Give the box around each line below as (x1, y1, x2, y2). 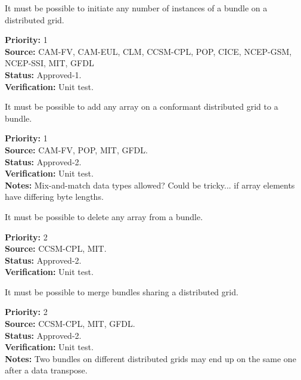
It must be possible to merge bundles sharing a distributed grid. (5, 285, 238, 298)
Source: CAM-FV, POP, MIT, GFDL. (5, 143, 148, 156)
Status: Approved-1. (5, 68, 82, 81)
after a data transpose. (5, 364, 88, 376)
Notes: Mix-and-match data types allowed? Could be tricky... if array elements (5, 178, 295, 191)
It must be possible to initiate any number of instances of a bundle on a (5, 2, 268, 14)
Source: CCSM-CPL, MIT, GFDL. (5, 317, 135, 330)
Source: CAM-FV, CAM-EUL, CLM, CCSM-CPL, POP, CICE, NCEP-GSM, (5, 45, 292, 57)
